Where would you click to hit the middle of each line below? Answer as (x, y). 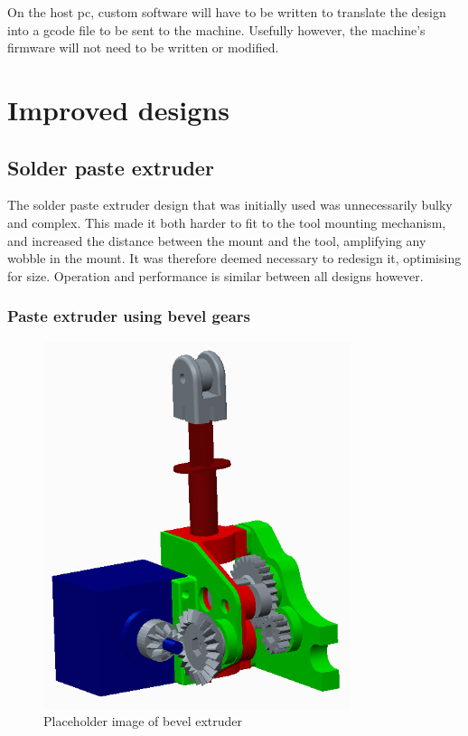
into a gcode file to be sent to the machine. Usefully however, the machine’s (216, 29)
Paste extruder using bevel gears (129, 316)
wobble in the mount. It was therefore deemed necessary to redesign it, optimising (234, 258)
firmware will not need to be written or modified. (143, 47)
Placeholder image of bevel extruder (143, 721)
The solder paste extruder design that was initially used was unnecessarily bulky (230, 205)
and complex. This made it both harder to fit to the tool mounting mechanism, (227, 222)
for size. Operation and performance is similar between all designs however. (215, 275)
